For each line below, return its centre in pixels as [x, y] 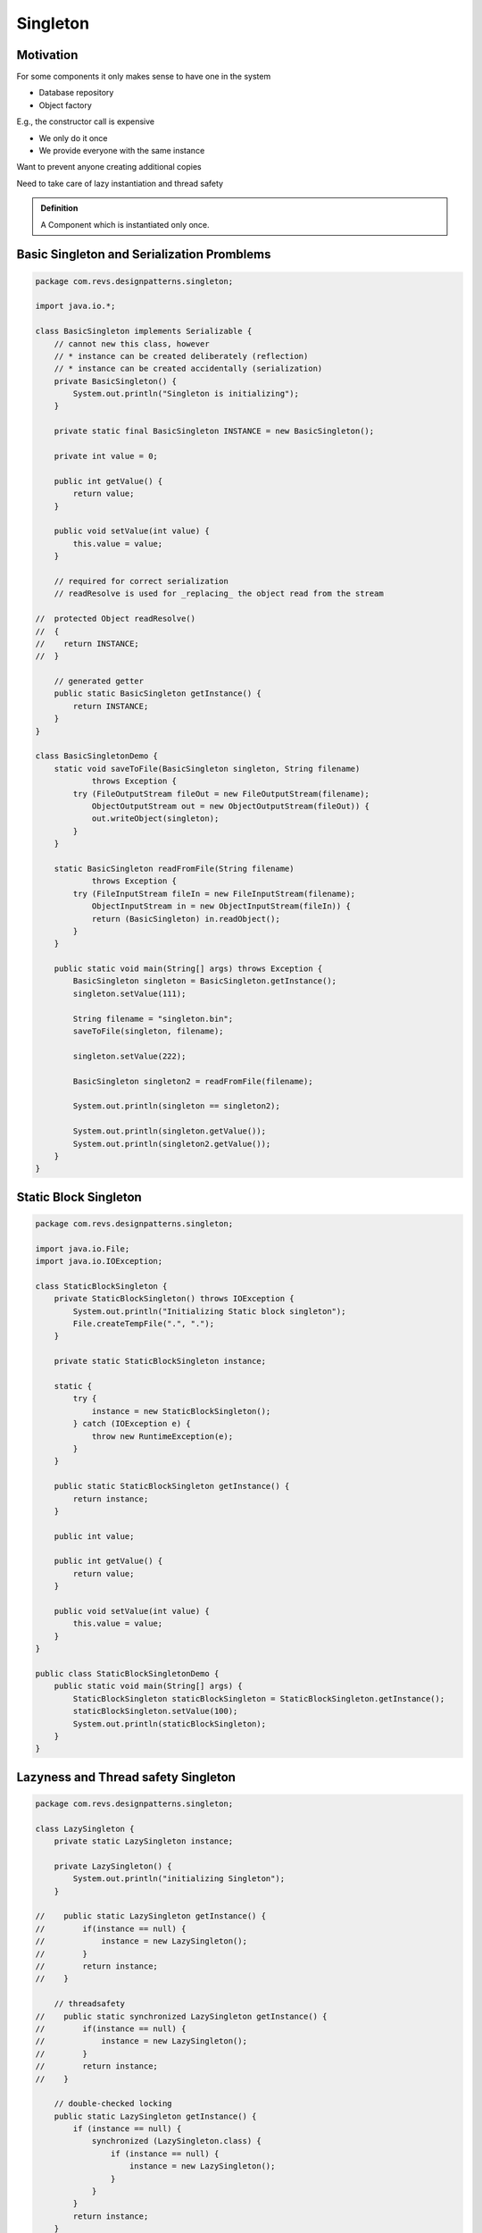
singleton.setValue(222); [129, 1056]
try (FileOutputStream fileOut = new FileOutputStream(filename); [221, 794]
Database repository [76, 93]
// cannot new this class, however [132, 343]
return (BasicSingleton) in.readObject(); [186, 919]
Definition [59, 208]
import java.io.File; [83, 1249]
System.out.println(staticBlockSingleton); [170, 1723]
